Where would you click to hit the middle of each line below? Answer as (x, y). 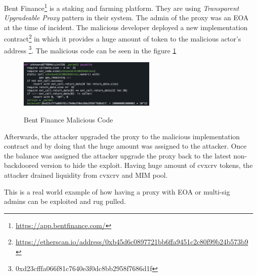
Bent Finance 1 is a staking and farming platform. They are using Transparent (122, 7)
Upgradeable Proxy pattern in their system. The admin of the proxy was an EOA (126, 18)
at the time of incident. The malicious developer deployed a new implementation (126, 27)
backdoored (21, 165)
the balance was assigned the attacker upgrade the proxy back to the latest (118, 155)
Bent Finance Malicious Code (68, 119)
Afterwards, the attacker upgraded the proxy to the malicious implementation (122, 136)
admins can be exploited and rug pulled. (65, 201)
